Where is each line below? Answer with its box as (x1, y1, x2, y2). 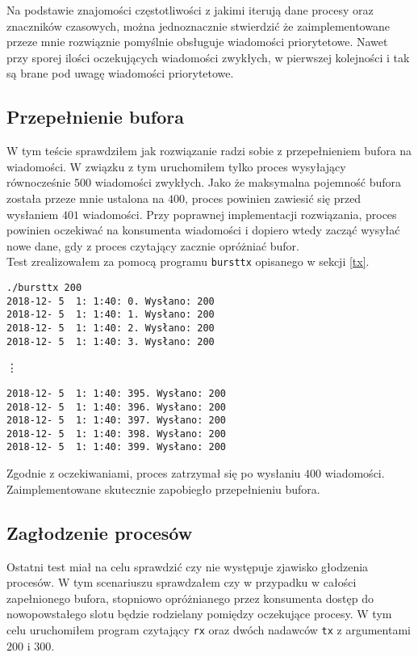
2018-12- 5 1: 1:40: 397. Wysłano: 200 (6, 415, 227, 427)
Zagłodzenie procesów (6, 520, 193, 545)
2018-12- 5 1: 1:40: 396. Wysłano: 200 (6, 401, 227, 413)
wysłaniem (6, 205, 59, 222)
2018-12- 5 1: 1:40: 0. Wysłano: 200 (6, 295, 215, 307)
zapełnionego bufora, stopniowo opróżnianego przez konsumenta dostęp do (6, 589, 374, 606)
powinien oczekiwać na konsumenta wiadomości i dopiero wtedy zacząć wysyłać (6, 221, 400, 238)
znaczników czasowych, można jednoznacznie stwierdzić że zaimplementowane (6, 17, 390, 34)
